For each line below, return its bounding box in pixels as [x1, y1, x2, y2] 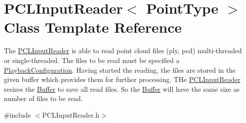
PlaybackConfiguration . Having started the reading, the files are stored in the [4, 64, 236, 75]
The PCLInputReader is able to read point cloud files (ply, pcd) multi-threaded [4, 45, 242, 56]
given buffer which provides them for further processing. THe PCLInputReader [4, 74, 241, 84]
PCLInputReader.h [42, 109, 100, 120]
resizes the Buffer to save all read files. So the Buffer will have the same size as [4, 83, 240, 94]
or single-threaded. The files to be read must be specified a [4, 55, 180, 65]
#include [4, 109, 31, 120]
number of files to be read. [4, 93, 83, 103]
